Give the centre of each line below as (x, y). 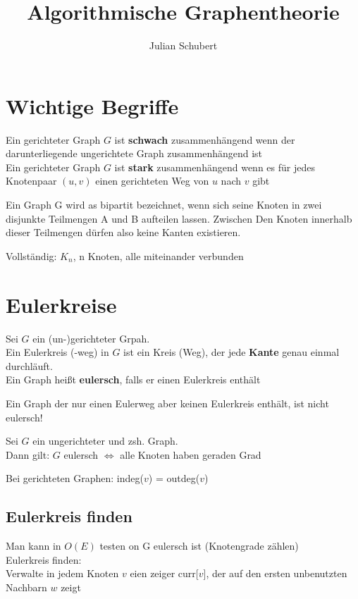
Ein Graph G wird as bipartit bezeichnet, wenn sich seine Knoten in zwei (164, 205)
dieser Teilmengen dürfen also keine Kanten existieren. (123, 232)
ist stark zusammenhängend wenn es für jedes (215, 167)
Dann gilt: (28, 454)
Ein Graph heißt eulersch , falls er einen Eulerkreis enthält (133, 379)
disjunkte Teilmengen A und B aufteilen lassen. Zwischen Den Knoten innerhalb (179, 218)
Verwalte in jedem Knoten (62, 573)
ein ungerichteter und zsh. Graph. (105, 441)
